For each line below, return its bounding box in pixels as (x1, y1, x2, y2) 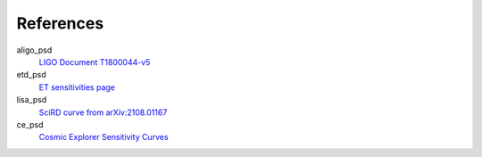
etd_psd (16, 70, 46, 80)
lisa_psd (16, 95, 47, 105)
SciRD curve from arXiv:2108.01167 (38, 107, 168, 118)
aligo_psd (16, 45, 53, 55)
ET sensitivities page (38, 81, 116, 93)
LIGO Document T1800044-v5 (38, 56, 151, 67)
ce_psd (16, 119, 44, 129)
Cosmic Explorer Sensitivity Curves (38, 132, 169, 143)
